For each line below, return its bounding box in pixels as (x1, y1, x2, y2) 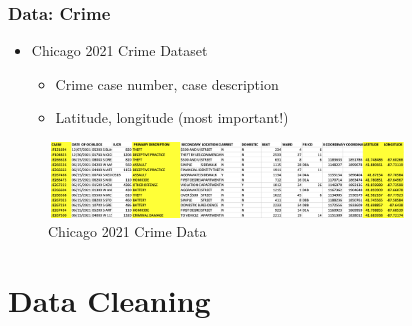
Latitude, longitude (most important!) (55, 107, 289, 128)
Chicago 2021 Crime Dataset (31, 40, 208, 61)
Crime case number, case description (55, 73, 279, 94)
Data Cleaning (8, 279, 211, 320)
